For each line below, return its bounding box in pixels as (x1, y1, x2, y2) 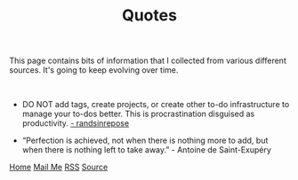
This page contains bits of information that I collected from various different (9, 55, 286, 67)
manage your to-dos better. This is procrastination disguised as (21, 108, 255, 120)
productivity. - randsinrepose (21, 118, 130, 129)
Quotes (121, 5, 178, 26)
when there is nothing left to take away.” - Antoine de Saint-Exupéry (21, 145, 271, 155)
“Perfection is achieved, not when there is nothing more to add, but (21, 135, 269, 146)
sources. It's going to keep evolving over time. (9, 65, 179, 75)
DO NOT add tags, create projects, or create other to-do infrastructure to (21, 99, 290, 110)
